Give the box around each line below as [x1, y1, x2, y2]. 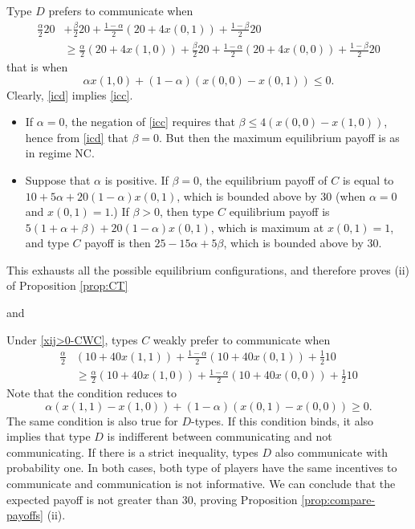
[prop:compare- [301, 490, 376, 507]
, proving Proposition [193, 490, 298, 507]
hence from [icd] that [25, 128, 128, 145]
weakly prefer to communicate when [153, 331, 331, 348]
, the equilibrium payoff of [199, 171, 328, 188]
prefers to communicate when [48, 2, 193, 18]
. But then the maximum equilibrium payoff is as [159, 128, 400, 145]
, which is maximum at [210, 218, 324, 235]
